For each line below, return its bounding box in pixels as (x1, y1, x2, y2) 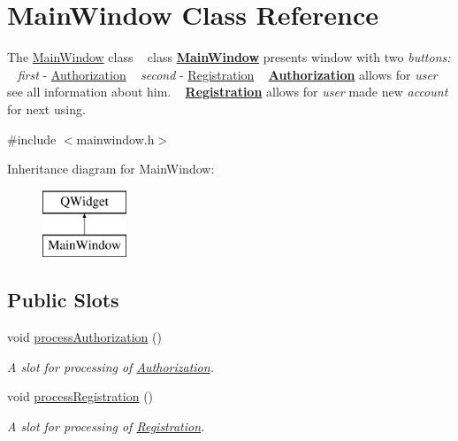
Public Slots (7, 286, 119, 313)
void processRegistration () (7, 387, 154, 406)
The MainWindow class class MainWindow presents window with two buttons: (7, 48, 451, 66)
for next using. (7, 99, 86, 118)
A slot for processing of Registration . (7, 416, 205, 435)
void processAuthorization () (7, 328, 162, 346)
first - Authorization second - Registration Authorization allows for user (17, 65, 438, 83)
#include (7, 129, 57, 148)
